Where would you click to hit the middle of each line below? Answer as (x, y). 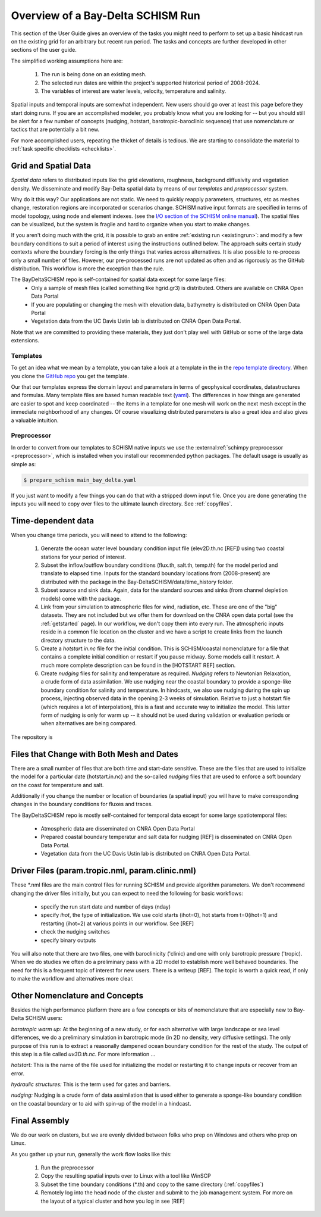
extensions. (25, 341)
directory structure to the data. (78, 640)
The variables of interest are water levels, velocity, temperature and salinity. (133, 91)
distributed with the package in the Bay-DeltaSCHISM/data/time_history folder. (137, 582)
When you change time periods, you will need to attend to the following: (99, 535)
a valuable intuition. (35, 420)
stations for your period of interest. (84, 557)
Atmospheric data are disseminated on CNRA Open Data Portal (118, 829)
